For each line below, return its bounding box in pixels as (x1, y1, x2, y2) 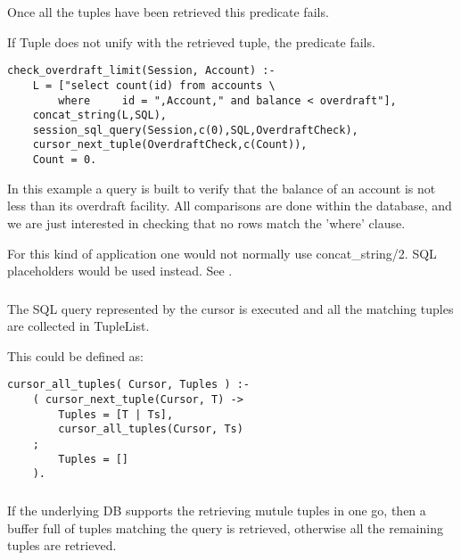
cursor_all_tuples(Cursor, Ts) (58, 423, 243, 436)
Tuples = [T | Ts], (58, 408, 174, 421)
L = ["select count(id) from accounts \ (32, 78, 276, 92)
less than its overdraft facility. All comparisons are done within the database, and (7, 196, 452, 215)
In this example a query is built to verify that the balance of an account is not (7, 178, 436, 197)
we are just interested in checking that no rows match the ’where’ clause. (7, 213, 406, 232)
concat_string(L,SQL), (32, 109, 167, 122)
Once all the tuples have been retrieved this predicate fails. (7, 3, 329, 21)
